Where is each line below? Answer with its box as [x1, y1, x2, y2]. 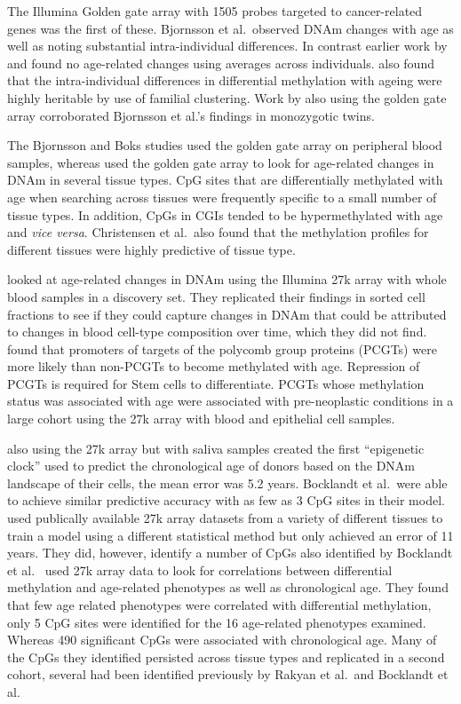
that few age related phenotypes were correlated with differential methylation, [7, 596, 432, 613]
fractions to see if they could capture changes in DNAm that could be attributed [7, 305, 447, 323]
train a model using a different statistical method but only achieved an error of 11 [7, 526, 454, 544]
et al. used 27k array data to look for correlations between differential [7, 560, 393, 579]
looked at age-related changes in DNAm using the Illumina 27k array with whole [7, 270, 447, 289]
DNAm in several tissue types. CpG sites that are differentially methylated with [7, 170, 443, 189]
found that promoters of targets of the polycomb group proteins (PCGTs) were [7, 339, 437, 358]
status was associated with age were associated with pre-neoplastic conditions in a [7, 392, 454, 410]
